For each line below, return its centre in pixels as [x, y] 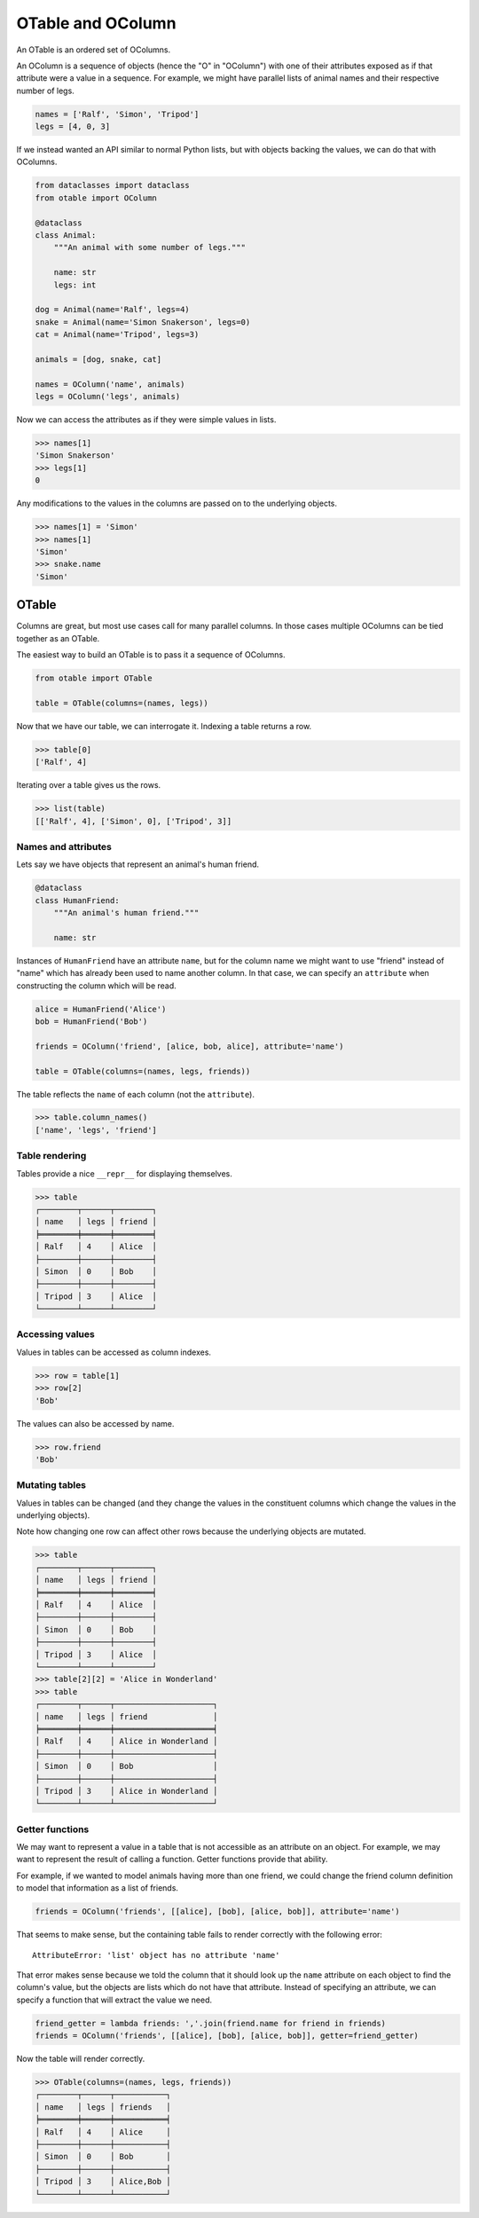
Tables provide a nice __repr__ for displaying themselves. [124, 1173]
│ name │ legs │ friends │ [103, 2107]
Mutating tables [51, 1485]
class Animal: [66, 236]
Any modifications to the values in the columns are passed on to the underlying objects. [177, 503]
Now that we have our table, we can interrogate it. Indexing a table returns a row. [164, 726]
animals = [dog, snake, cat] [98, 359]
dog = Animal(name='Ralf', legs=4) [112, 310]
